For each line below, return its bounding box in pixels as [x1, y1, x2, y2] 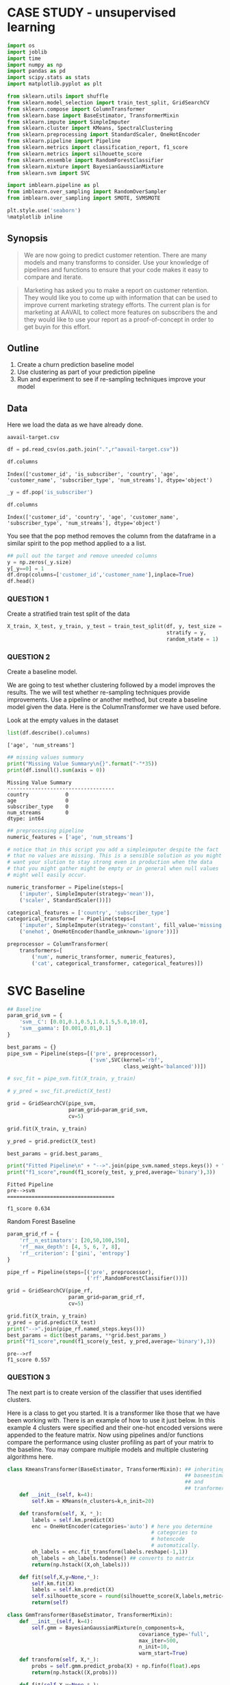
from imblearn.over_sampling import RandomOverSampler [7, 188, 167, 195]
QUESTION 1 [7, 594, 49, 604]
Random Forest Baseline [7, 1218, 76, 1226]
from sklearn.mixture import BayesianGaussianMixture [7, 163, 164, 170]
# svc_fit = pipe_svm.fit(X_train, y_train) [7, 1075, 136, 1082]
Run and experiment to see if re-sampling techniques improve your [16, 375, 206, 383]
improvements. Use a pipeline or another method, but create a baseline [7, 695, 208, 704]
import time [7, 55, 41, 62]
